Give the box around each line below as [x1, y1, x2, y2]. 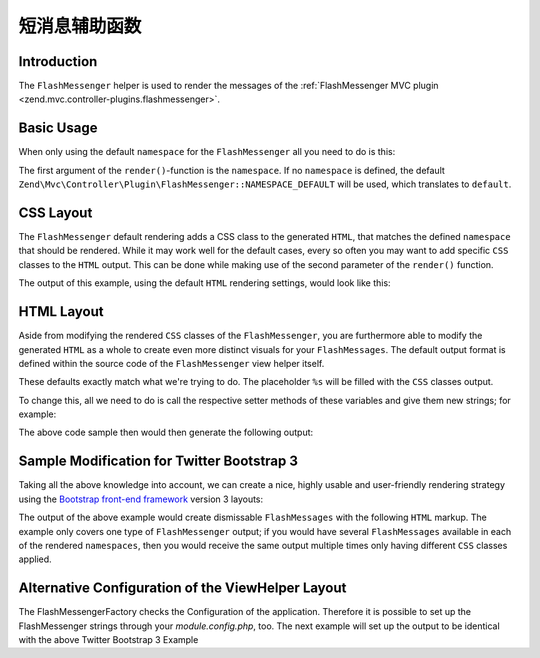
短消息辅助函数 [18, 15, 142, 37]
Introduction [18, 53, 98, 70]
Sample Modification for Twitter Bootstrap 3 [18, 453, 299, 470]
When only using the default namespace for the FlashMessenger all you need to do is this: [18, 146, 396, 158]
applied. [18, 553, 52, 565]
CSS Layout [18, 204, 93, 221]
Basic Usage [18, 120, 98, 137]
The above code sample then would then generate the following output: [18, 426, 314, 439]
